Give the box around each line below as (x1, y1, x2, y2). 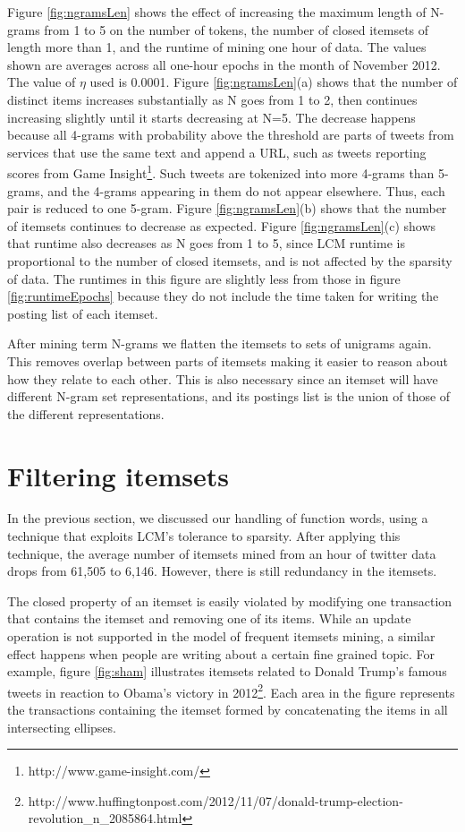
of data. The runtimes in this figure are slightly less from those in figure (7, 269, 401, 287)
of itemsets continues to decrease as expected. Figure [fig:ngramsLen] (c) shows (7, 216, 436, 235)
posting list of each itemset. (7, 304, 158, 322)
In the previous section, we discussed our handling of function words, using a (7, 509, 428, 528)
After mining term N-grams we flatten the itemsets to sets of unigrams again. (7, 334, 432, 353)
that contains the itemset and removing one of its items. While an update (7, 609, 411, 628)
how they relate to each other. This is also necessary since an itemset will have (7, 369, 438, 388)
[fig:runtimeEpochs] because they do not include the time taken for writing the (7, 287, 439, 305)
